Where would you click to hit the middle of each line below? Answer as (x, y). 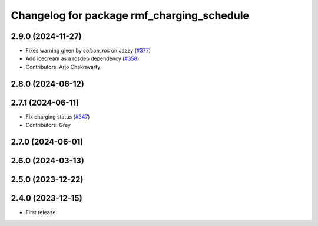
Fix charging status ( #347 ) (58, 117)
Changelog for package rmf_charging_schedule (130, 15)
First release (41, 212)
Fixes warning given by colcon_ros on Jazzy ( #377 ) (88, 51)
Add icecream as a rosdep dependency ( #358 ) (82, 58)
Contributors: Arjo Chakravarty (63, 67)
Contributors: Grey (48, 125)
